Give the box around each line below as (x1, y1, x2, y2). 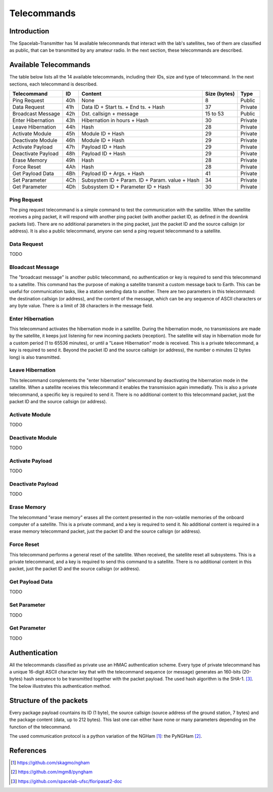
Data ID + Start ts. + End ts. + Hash (81, 104, 165, 111)
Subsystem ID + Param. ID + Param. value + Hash (81, 177, 200, 184)
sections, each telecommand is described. (9, 81, 98, 87)
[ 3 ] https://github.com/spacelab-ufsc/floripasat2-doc (11, 778, 122, 784)
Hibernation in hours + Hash (81, 117, 149, 124)
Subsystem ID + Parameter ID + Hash (81, 183, 170, 190)
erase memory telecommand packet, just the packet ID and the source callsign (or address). (9, 528, 202, 534)
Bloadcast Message (9, 263, 59, 270)
